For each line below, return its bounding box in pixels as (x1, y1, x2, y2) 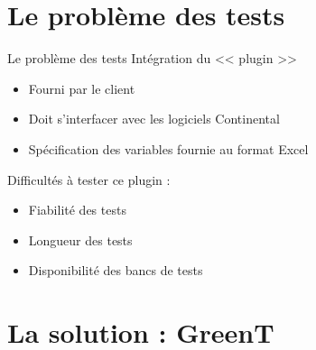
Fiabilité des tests (28, 200, 126, 219)
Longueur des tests (28, 230, 133, 249)
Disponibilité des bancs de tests (28, 261, 203, 280)
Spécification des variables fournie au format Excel (28, 139, 309, 158)
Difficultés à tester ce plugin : (7, 170, 171, 189)
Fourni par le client (28, 78, 135, 97)
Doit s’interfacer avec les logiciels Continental (28, 109, 280, 128)
